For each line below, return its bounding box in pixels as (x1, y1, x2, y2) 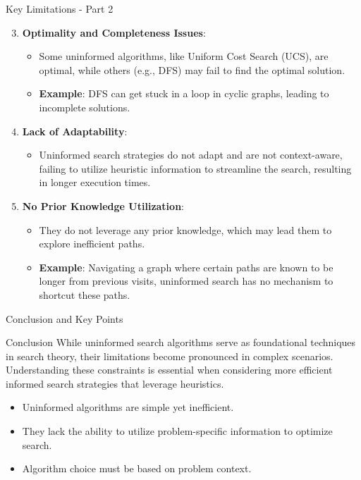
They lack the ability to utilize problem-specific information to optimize (22, 424, 333, 438)
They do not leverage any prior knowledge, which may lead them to (39, 222, 332, 237)
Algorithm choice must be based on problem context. (22, 461, 252, 476)
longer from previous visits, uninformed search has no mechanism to (39, 273, 334, 288)
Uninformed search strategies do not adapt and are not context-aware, (39, 147, 343, 162)
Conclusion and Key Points (6, 311, 123, 326)
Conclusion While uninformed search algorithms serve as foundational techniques (6, 335, 356, 350)
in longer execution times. (39, 175, 151, 190)
